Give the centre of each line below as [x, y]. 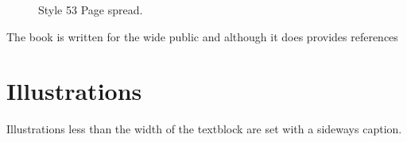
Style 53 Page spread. [91, 10]
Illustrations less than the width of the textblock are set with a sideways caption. [204, 129]
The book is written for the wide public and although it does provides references [202, 36]
